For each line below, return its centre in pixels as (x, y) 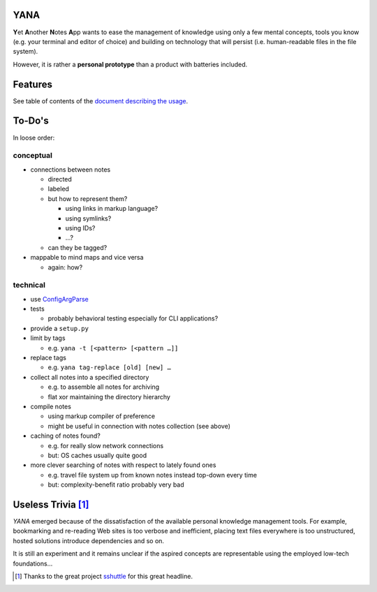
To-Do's (31, 121)
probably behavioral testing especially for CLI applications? (133, 318)
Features (32, 84)
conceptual (32, 156)
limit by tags (48, 338)
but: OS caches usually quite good (97, 455)
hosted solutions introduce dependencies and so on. (88, 540)
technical (29, 285)
